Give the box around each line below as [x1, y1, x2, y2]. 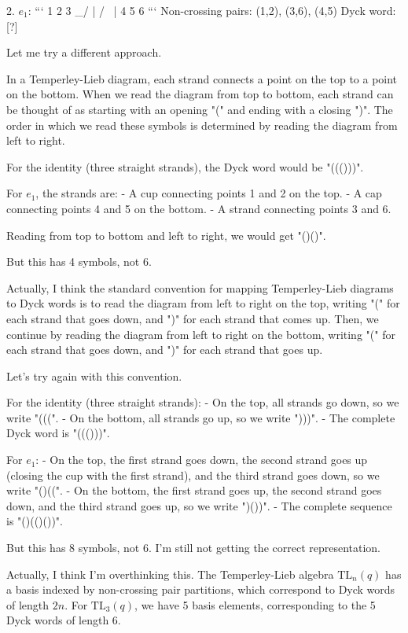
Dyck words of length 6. [6, 612, 121, 628]
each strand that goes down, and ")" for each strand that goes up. [6, 341, 323, 358]
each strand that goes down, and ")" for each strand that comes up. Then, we [6, 310, 379, 326]
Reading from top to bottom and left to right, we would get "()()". [6, 226, 326, 243]
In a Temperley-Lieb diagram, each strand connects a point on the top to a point [6, 70, 398, 86]
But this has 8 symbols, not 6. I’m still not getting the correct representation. [6, 539, 381, 556]
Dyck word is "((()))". [6, 425, 110, 441]
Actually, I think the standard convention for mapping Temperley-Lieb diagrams [6, 279, 394, 296]
